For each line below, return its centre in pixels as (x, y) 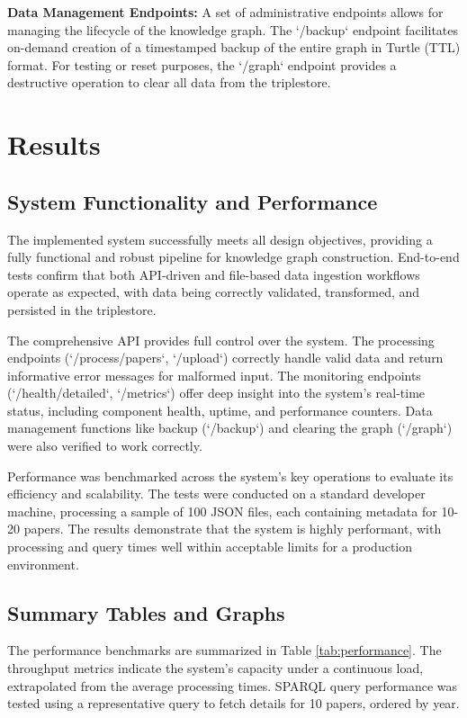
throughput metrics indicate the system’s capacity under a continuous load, (216, 668)
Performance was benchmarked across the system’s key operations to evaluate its (230, 476)
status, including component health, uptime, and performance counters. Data (220, 410)
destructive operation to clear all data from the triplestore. (169, 82)
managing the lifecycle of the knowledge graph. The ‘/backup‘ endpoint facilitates (233, 29)
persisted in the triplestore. (82, 309)
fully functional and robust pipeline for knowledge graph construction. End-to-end (233, 257)
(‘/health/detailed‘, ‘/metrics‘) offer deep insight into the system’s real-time (216, 393)
